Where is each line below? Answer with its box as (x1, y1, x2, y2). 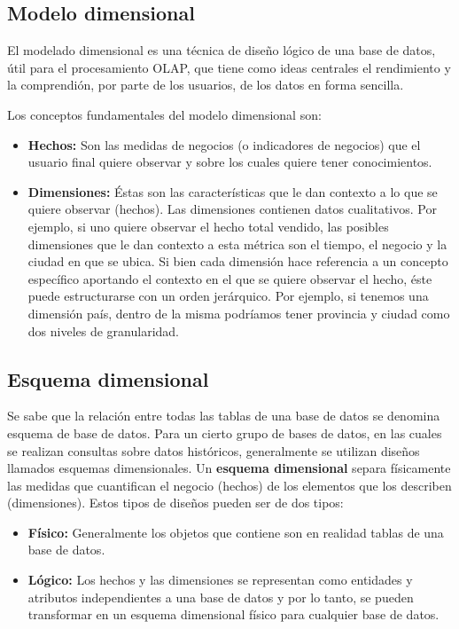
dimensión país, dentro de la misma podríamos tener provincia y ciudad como (27, 303, 450, 322)
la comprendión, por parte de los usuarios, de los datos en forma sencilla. (7, 75, 404, 94)
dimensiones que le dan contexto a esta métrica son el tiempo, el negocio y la (27, 234, 447, 253)
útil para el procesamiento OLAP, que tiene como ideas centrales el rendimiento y (7, 58, 451, 76)
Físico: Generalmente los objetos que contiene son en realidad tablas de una (27, 523, 444, 541)
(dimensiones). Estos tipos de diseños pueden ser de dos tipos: (7, 493, 344, 512)
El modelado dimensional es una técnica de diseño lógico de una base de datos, (7, 41, 436, 59)
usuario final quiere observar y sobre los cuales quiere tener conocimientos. (27, 153, 432, 171)
